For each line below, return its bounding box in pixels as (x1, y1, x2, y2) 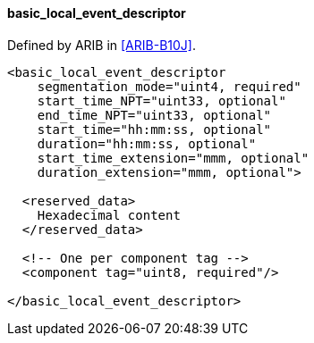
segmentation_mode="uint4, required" (37, 79, 301, 94)
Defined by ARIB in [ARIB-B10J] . (7, 37, 196, 53)
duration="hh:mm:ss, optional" (37, 136, 257, 151)
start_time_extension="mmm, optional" (37, 150, 310, 165)
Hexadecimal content (37, 207, 181, 222)
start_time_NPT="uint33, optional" (37, 93, 286, 108)
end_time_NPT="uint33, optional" (37, 107, 272, 122)
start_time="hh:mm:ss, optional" (37, 121, 272, 137)
